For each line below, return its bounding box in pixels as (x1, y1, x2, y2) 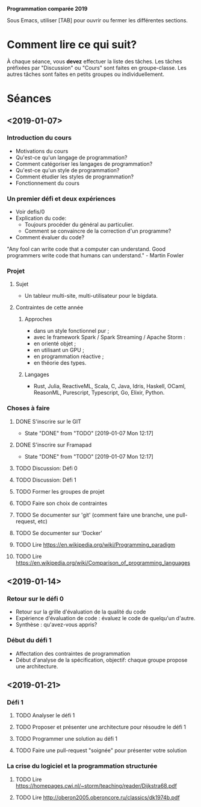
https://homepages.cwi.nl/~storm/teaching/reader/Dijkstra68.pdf (15, 782, 177, 789)
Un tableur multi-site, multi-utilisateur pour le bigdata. (24, 292, 158, 300)
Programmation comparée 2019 (7, 5, 88, 12)
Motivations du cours (15, 147, 69, 154)
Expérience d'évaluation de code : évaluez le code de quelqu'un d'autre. (15, 615, 196, 622)
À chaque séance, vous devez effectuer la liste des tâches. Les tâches (7, 57, 182, 65)
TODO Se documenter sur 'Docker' (15, 529, 103, 536)
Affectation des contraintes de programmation (15, 650, 131, 657)
